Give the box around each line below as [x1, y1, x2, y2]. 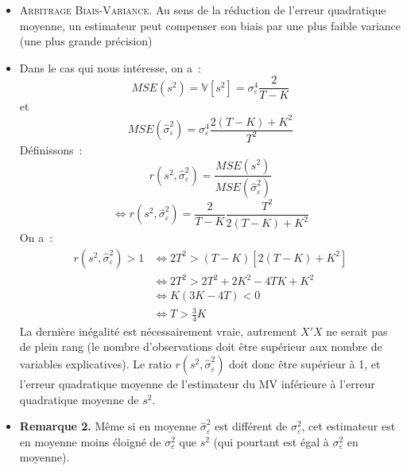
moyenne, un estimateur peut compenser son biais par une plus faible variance [19, 17, 401, 33]
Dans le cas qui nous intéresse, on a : [19, 59, 201, 76]
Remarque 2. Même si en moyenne [19, 418, 197, 434]
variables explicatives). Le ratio [19, 356, 172, 372]
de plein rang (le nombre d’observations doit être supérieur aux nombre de [19, 338, 382, 355]
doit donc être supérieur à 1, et [229, 356, 381, 372]
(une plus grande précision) [19, 33, 153, 49]
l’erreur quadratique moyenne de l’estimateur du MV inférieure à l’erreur [19, 376, 375, 392]
